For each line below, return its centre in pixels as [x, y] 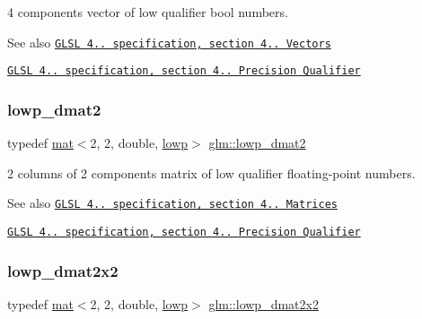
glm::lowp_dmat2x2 [264, 303]
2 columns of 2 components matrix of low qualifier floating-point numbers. [211, 172]
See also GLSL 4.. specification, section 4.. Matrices [172, 203]
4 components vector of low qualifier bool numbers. [148, 12]
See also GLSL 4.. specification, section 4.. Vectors [169, 42]
